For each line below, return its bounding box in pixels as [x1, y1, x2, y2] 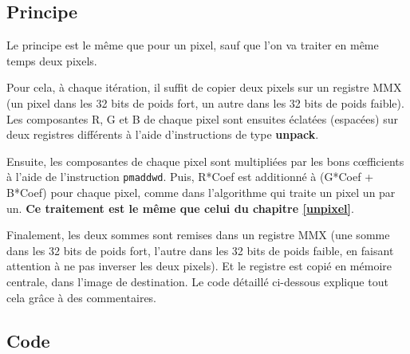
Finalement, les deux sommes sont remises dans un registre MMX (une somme [6, 226, 390, 243]
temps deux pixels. [6, 52, 97, 69]
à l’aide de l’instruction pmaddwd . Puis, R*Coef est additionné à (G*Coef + [6, 168, 374, 185]
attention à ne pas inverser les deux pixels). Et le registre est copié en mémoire [6, 258, 392, 274]
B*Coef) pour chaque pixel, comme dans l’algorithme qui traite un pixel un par [6, 184, 396, 201]
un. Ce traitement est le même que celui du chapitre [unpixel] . [6, 199, 354, 216]
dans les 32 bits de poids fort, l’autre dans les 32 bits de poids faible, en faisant [6, 242, 394, 258]
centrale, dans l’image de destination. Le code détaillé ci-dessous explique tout [6, 273, 388, 289]
